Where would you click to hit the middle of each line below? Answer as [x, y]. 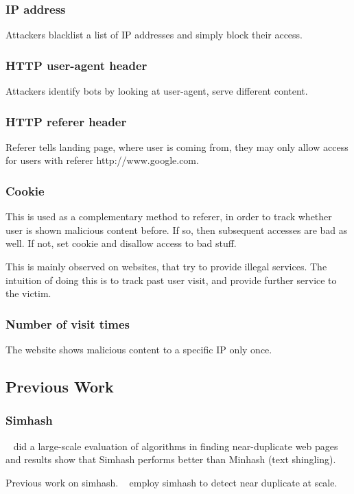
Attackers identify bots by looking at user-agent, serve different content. [157, 91]
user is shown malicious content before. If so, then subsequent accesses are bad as [177, 230]
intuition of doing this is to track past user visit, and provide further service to [171, 280]
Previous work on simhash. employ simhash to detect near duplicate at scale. [172, 482]
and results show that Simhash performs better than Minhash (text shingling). [171, 459]
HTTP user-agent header [76, 65]
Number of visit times [68, 324]
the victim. [28, 293]
